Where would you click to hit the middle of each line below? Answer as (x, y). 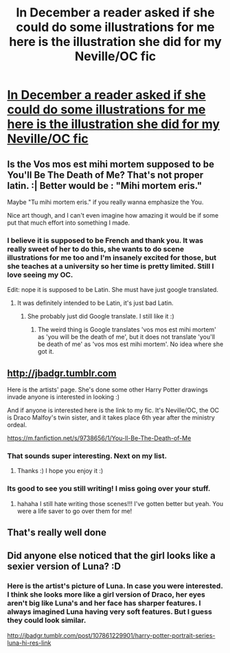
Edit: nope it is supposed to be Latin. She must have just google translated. (113, 290)
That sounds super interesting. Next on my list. (87, 456)
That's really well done (57, 532)
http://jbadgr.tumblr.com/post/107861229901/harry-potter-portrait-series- (111, 635)
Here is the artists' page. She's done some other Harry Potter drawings (107, 390)
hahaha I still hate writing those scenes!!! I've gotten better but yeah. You (120, 503)
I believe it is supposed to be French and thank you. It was (105, 240)
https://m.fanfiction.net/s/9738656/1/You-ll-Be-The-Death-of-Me (99, 438)
